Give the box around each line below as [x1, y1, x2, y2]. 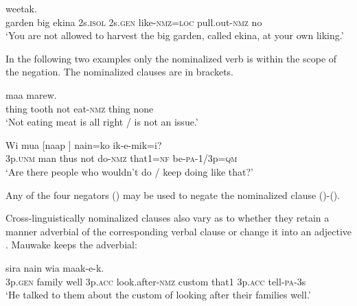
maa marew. [5, 87, 57, 102]
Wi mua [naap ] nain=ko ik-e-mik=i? [5, 137, 162, 152]
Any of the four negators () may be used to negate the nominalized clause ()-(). [5, 187, 341, 202]
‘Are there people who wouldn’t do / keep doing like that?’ [5, 164, 253, 178]
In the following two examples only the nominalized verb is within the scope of [5, 51, 337, 65]
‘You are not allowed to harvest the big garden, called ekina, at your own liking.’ [5, 28, 344, 43]
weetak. [5, 1, 37, 15]
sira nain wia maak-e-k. [5, 260, 104, 274]
